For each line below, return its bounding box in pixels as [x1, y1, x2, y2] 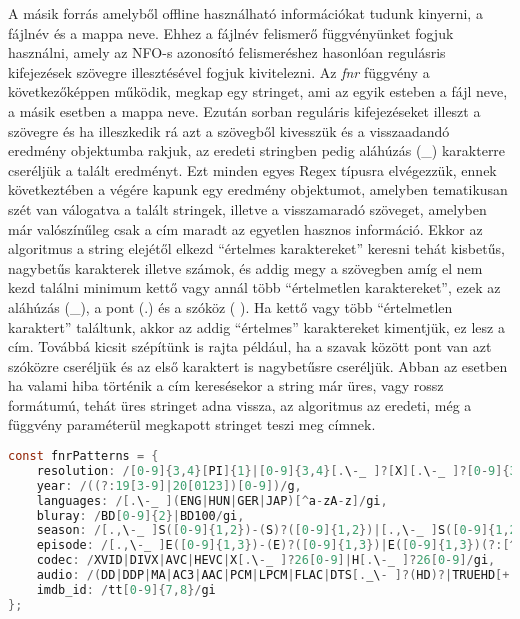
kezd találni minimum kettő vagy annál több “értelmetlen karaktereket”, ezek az [8, 277, 501, 298]
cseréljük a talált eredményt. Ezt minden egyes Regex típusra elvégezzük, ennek [8, 159, 497, 180]
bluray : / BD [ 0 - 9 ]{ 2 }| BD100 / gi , [36, 508, 245, 523]
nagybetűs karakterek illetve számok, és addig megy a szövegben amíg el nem [8, 257, 483, 278]
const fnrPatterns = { [8, 449, 159, 464]
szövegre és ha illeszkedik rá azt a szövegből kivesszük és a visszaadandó [8, 120, 450, 141]
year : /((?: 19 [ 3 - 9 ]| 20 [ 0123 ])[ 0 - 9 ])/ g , [36, 478, 302, 493]
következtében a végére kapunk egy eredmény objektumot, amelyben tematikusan [8, 179, 508, 200]
